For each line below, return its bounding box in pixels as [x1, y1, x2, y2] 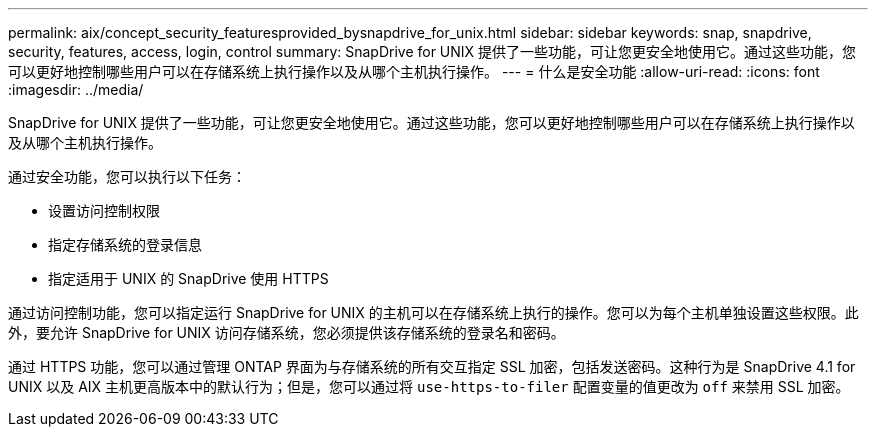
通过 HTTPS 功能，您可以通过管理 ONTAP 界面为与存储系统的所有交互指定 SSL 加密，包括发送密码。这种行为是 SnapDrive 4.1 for [8, 358, 856, 375]
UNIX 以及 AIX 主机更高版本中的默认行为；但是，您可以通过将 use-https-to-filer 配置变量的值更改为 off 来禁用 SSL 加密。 [8, 378, 850, 395]
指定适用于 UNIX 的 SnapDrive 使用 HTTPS [48, 270, 329, 287]
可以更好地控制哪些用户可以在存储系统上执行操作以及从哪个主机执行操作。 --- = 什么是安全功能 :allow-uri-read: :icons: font [8, 63, 820, 80]
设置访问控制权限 [48, 202, 160, 219]
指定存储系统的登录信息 [48, 236, 202, 253]
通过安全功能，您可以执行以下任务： [8, 168, 246, 185]
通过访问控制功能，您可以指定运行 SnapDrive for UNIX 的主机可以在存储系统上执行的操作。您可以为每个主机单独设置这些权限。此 [8, 304, 859, 321]
